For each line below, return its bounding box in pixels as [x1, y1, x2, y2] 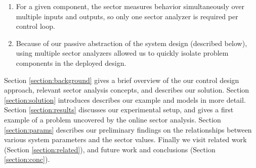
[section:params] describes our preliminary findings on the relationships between [4, 124, 252, 135]
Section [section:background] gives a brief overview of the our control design [4, 74, 239, 85]
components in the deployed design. [16, 57, 126, 68]
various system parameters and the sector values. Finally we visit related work [4, 134, 247, 145]
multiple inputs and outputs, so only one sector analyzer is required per [16, 11, 238, 21]
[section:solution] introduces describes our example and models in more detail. [4, 94, 246, 105]
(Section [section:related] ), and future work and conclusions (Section [4, 144, 216, 154]
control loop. [16, 21, 55, 31]
